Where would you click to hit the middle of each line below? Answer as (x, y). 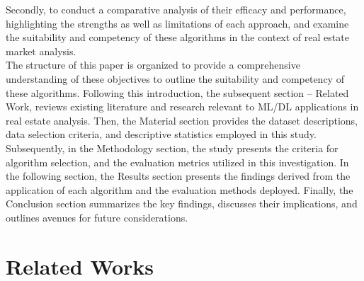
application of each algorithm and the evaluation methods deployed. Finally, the (180, 189)
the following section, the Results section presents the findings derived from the (178, 176)
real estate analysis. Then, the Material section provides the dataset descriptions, (182, 120)
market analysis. (41, 51)
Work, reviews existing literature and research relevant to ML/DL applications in (182, 107)
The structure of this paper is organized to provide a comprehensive (153, 65)
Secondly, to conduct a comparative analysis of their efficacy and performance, (176, 9)
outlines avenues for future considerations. (97, 217)
